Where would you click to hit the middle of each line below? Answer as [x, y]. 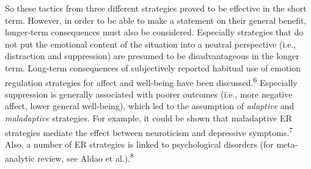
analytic [20, 158]
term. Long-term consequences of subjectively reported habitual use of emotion [153, 67]
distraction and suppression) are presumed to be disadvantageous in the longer [152, 56]
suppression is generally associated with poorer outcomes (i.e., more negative [149, 94]
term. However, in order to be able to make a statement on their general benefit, [156, 20]
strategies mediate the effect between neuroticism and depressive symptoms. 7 [149, 131]
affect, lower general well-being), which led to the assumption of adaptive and [150, 106]
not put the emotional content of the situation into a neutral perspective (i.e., [151, 44]
